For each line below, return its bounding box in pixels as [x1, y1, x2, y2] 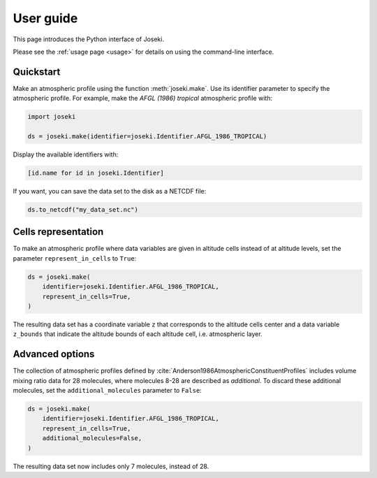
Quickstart [13, 66, 61, 78]
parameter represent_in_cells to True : [13, 254, 137, 262]
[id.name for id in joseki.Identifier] [27, 168, 164, 177]
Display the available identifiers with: [13, 150, 119, 159]
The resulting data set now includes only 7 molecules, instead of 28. [13, 462, 209, 470]
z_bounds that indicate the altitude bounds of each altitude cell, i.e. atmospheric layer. [13, 330, 263, 338]
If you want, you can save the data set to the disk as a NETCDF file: [13, 187, 207, 195]
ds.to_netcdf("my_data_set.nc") [27, 205, 139, 213]
